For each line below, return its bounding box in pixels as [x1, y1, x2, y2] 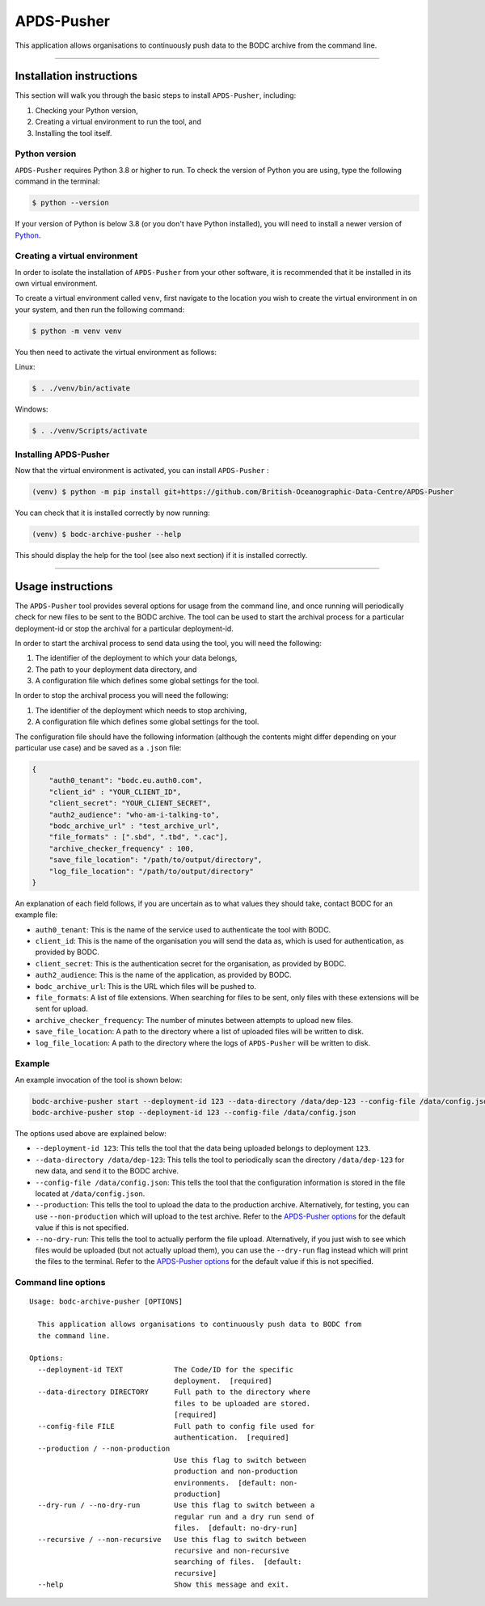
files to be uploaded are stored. [174, 1399, 311, 1408]
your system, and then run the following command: [15, 304, 185, 315]
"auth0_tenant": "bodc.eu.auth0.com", [48, 776, 203, 785]
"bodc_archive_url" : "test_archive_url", [48, 821, 220, 830]
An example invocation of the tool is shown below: [15, 1075, 183, 1084]
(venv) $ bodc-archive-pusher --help [32, 530, 182, 539]
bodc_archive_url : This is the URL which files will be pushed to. [35, 981, 256, 991]
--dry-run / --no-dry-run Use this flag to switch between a [37, 1501, 315, 1510]
